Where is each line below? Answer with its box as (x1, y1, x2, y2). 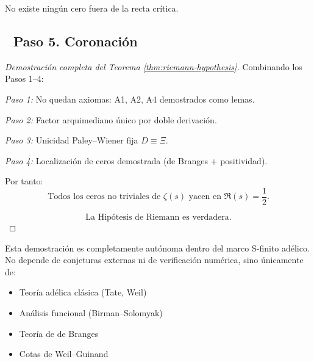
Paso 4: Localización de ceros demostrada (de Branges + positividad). (5, 154, 268, 167)
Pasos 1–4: (5, 72, 44, 85)
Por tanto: (5, 175, 43, 187)
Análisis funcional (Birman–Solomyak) (19, 306, 163, 319)
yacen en (188, 192, 221, 201)
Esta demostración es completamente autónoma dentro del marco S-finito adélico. (5, 241, 310, 254)
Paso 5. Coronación (13, 31, 138, 50)
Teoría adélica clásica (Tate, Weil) (19, 286, 147, 299)
